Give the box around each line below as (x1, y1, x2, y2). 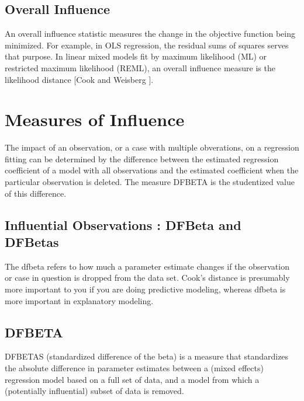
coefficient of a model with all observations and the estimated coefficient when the (5, 164, 299, 176)
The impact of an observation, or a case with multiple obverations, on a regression (5, 141, 299, 154)
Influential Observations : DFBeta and (5, 215, 241, 233)
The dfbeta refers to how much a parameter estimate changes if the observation (5, 260, 289, 272)
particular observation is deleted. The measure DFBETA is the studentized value (5, 176, 295, 188)
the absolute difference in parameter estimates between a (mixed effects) (5, 362, 264, 374)
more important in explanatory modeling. (5, 294, 154, 306)
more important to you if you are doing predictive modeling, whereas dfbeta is (5, 283, 286, 295)
